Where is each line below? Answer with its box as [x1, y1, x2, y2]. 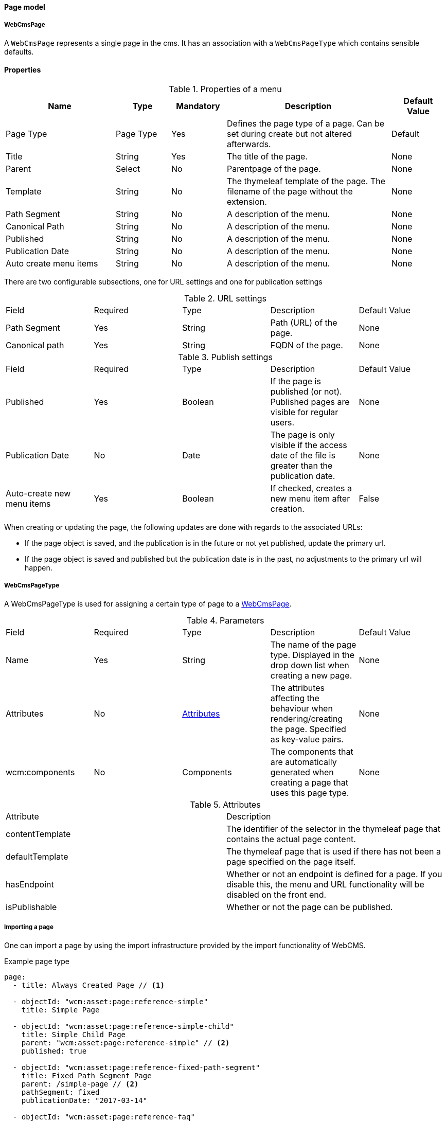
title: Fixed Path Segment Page [21, 1071, 152, 1080]
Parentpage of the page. [227, 164, 321, 174]
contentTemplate [6, 828, 71, 839]
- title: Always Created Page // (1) [12, 981, 165, 989]
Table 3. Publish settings [178, 352, 273, 362]
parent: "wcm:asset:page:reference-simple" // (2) [21, 1038, 230, 1047]
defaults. [4, 47, 34, 56]
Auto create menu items [6, 258, 98, 269]
